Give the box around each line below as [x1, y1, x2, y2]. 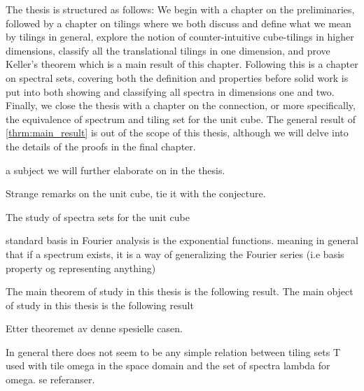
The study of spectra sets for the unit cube [6, 209, 190, 224]
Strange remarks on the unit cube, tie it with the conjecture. [6, 186, 266, 201]
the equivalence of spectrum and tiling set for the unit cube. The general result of [6, 111, 356, 126]
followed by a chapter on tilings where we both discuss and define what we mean [6, 15, 351, 30]
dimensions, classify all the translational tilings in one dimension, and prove [6, 43, 330, 57]
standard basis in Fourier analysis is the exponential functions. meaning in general [6, 233, 358, 248]
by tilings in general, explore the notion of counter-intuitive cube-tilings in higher [6, 29, 354, 44]
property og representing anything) [6, 260, 156, 275]
